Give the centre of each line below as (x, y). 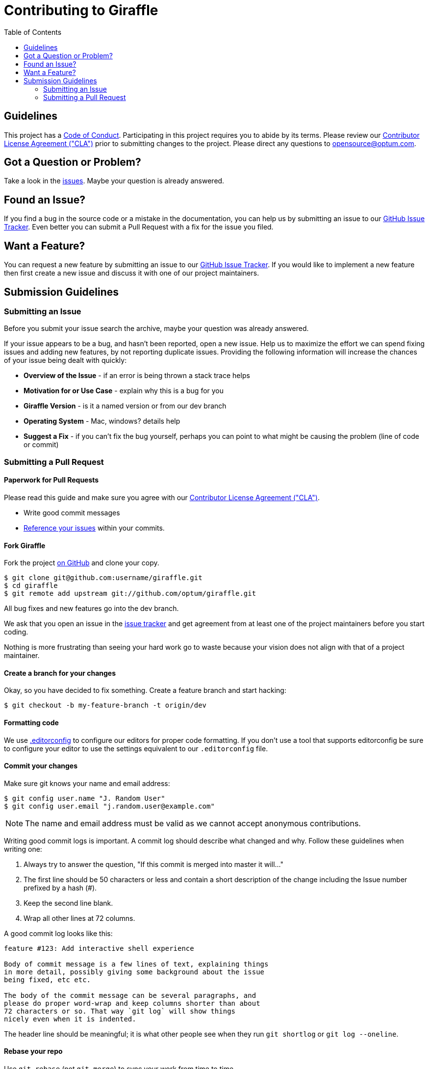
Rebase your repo (33, 1051)
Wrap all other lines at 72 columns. (79, 918)
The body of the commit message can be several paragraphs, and (130, 995)
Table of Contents (33, 32)
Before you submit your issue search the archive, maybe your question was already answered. (156, 329)
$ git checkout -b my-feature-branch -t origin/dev (105, 705)
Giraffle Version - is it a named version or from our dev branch (125, 406)
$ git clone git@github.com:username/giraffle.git (103, 578)
